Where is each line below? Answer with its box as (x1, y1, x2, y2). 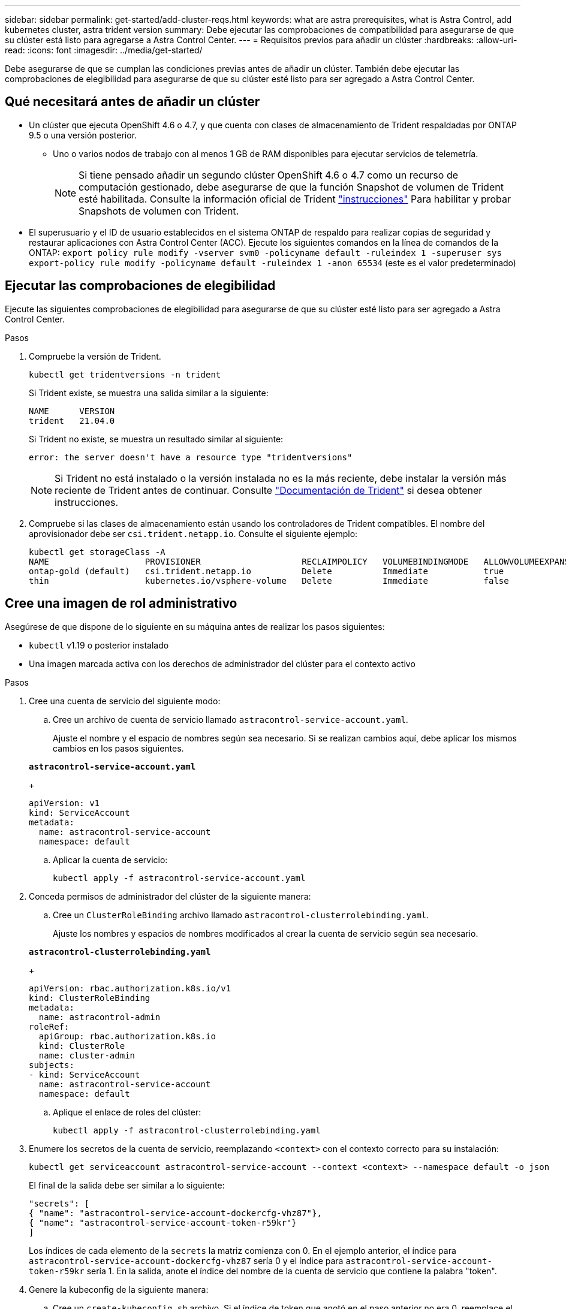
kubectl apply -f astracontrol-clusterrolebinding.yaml (53, 1125, 321, 1135)
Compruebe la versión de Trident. (29, 351, 161, 361)
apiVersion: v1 (29, 798, 100, 808)
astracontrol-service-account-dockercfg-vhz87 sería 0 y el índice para (29, 1255, 344, 1266)
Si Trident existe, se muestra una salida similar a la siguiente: (29, 387, 269, 398)
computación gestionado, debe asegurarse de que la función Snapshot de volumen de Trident (79, 180, 504, 193)
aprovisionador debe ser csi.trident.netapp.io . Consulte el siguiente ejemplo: (29, 528, 358, 539)
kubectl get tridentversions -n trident (29, 369, 221, 379)
